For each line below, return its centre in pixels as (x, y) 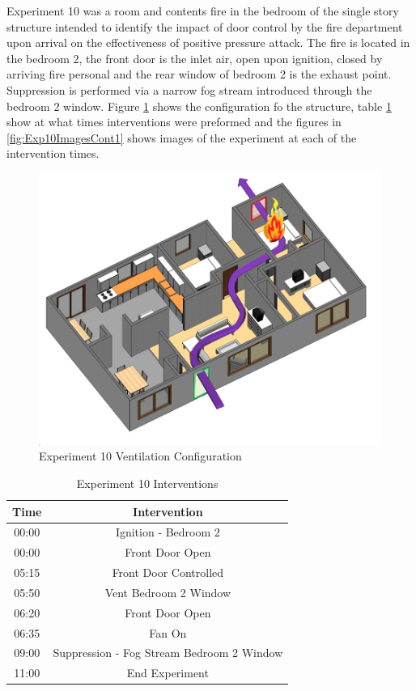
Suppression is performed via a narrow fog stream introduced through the (189, 89)
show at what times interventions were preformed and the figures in (174, 122)
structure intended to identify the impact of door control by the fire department (205, 26)
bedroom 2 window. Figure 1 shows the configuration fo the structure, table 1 (199, 106)
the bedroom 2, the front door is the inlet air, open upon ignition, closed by (195, 58)
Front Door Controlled (168, 572)
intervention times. (53, 153)
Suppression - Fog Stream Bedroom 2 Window (168, 653)
